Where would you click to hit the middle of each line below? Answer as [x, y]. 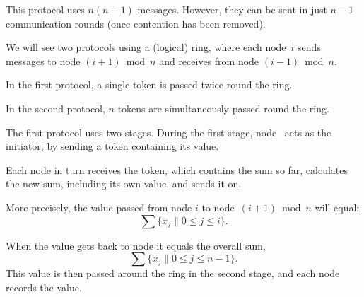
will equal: [337, 207]
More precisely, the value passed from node [99, 207]
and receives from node [209, 60]
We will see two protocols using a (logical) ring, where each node [146, 47]
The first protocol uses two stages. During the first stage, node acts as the [169, 132]
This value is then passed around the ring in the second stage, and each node [173, 273]
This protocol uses [45, 9]
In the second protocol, [55, 108]
